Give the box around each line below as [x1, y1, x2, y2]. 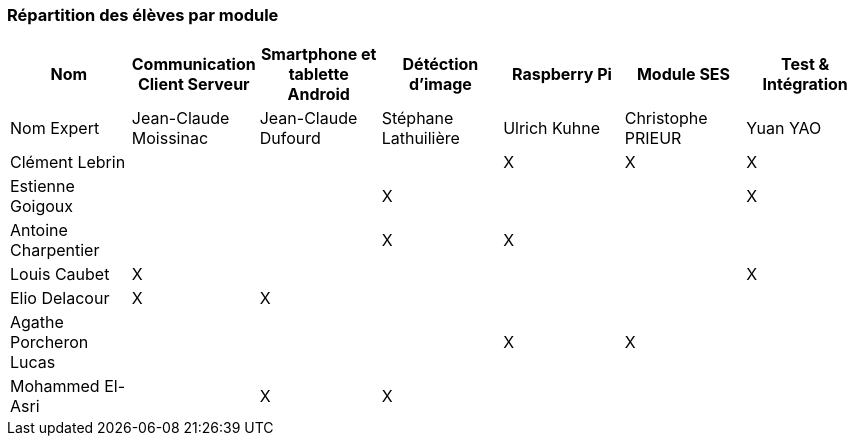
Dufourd [259, 128, 321, 149]
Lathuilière [381, 128, 460, 149]
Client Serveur [137, 74, 250, 95]
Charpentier [10, 240, 100, 261]
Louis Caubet [10, 264, 110, 285]
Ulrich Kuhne [503, 118, 600, 139]
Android [287, 84, 350, 105]
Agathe [10, 312, 64, 333]
